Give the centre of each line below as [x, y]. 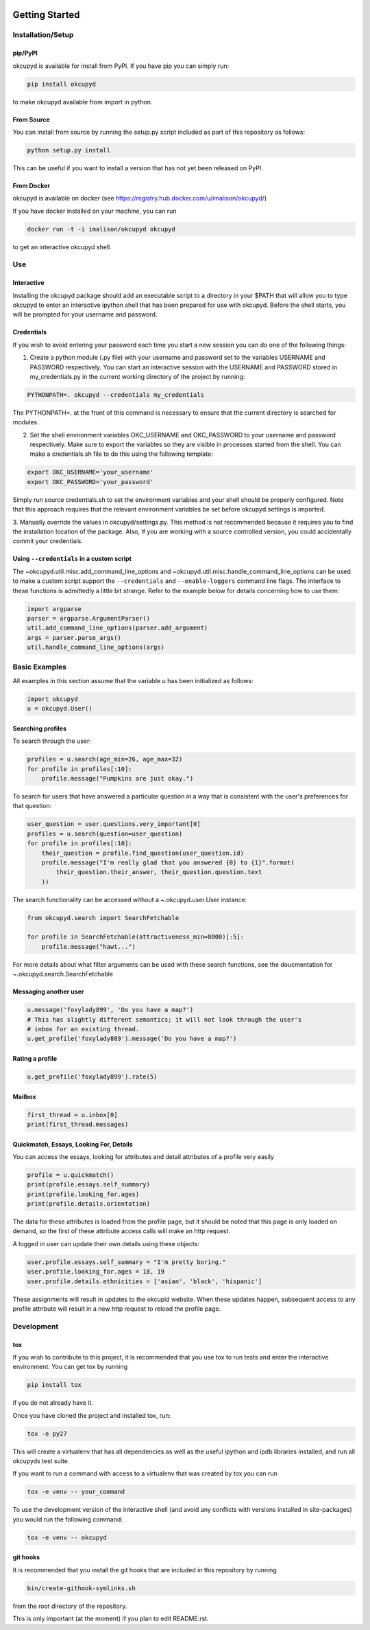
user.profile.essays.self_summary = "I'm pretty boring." [126, 1262]
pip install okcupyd [61, 84]
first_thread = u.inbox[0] [72, 1115]
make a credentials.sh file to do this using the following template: [122, 454]
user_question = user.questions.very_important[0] [114, 824]
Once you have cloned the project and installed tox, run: [92, 1415]
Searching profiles [39, 728]
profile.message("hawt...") [89, 946]
